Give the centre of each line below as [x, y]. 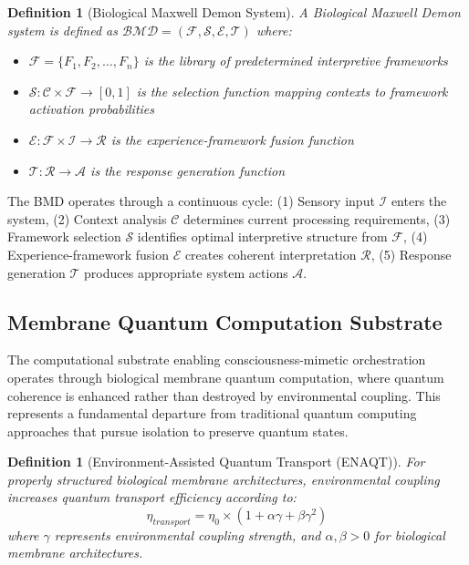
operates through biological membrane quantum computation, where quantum [226, 377]
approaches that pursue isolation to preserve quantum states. [178, 431]
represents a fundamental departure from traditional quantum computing [212, 413]
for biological [410, 534]
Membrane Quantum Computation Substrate [225, 321]
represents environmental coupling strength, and [188, 534]
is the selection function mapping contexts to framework [292, 91]
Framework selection [64, 236]
